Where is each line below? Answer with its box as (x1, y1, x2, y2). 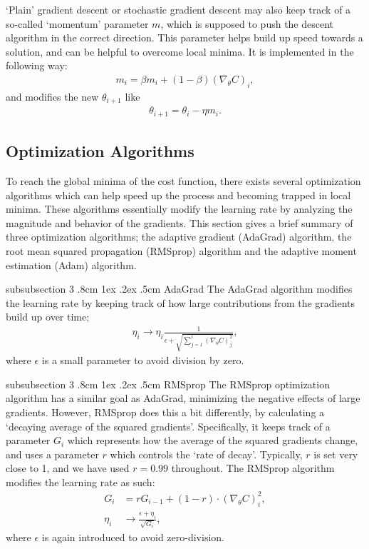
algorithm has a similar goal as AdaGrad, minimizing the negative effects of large (6, 391, 360, 406)
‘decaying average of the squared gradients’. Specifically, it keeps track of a (6, 418, 331, 433)
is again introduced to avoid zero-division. (41, 529, 224, 544)
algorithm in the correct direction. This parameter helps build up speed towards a (6, 30, 363, 45)
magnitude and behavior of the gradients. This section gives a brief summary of (6, 215, 353, 230)
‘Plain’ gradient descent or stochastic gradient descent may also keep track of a (6, 2, 351, 16)
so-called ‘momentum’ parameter (6, 16, 149, 31)
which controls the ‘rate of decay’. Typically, (110, 446, 303, 461)
